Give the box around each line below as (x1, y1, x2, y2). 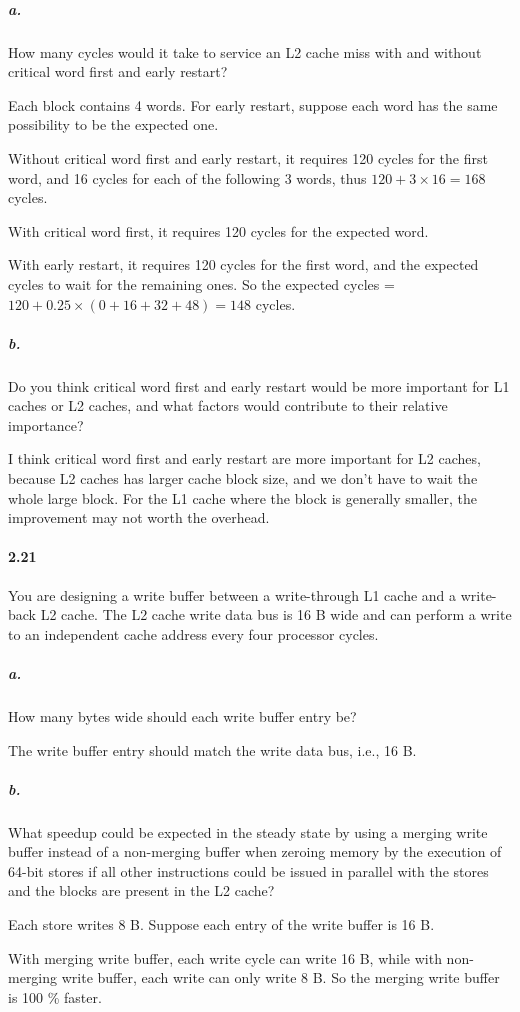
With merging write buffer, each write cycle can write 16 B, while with (8, 947, 442, 968)
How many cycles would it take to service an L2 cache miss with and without (8, 41, 482, 62)
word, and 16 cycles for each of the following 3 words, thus (8, 167, 367, 188)
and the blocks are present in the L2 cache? (8, 880, 275, 901)
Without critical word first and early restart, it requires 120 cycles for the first (8, 147, 488, 168)
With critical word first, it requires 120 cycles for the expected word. (8, 220, 429, 241)
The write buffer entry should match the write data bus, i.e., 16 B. (8, 739, 417, 760)
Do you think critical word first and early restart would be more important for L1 (8, 375, 510, 396)
